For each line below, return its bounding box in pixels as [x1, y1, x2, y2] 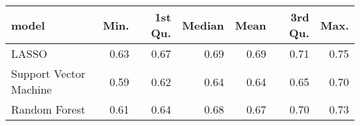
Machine [11, 81, 52, 97]
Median [182, 17, 224, 33]
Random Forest [11, 101, 86, 117]
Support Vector [11, 65, 86, 81]
